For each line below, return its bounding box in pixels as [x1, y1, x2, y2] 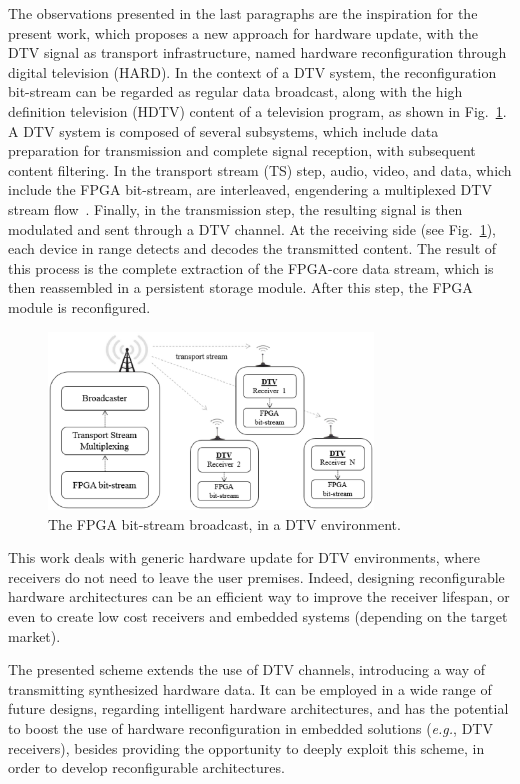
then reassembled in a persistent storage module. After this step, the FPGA [8, 277, 473, 298]
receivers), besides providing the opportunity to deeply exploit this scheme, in [8, 737, 485, 758]
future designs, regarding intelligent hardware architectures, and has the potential [8, 698, 509, 719]
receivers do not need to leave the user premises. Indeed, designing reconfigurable [8, 566, 505, 587]
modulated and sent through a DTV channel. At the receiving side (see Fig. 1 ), [8, 218, 496, 239]
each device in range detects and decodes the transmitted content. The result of [8, 238, 497, 259]
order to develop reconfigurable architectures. [8, 757, 285, 778]
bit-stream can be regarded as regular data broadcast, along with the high [8, 81, 463, 102]
